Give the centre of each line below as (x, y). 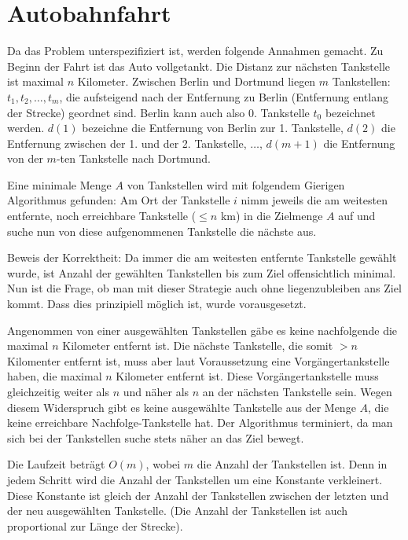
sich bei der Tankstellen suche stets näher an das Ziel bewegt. (156, 437)
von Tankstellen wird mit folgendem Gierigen (236, 184)
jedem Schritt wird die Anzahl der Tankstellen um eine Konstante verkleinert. (195, 479)
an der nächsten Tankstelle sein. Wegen (297, 391)
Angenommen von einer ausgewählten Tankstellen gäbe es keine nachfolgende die (202, 330)
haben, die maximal (55, 376)
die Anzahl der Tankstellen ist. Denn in (292, 464)
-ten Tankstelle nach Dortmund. (133, 158)
